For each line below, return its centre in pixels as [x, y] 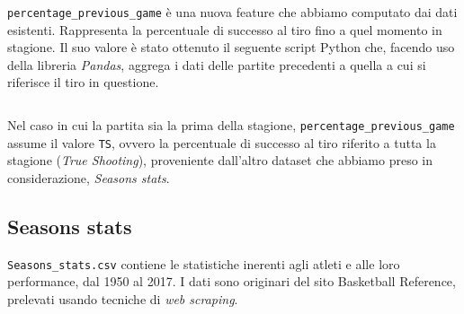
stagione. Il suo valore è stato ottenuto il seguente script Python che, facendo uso [231, 47]
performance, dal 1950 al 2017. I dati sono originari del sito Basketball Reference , [232, 281]
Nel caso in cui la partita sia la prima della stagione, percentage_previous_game [231, 125]
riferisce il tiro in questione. [83, 82]
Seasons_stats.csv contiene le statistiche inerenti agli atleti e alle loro [204, 263]
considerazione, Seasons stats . [89, 177]
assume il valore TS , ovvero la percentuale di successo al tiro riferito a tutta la [222, 142]
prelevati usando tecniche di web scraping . [123, 298]
